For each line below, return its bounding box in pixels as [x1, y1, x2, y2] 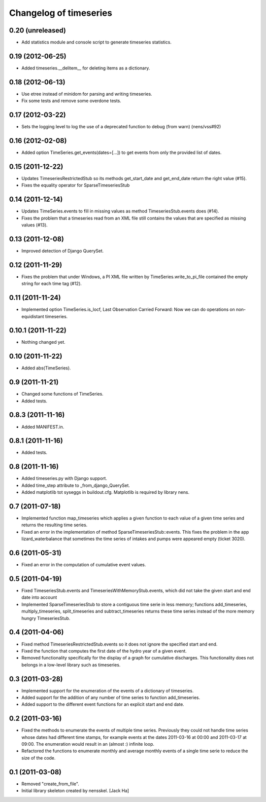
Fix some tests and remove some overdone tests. [21, 98, 122, 104]
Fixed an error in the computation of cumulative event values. [21, 562, 146, 568]
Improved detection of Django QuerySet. [21, 248, 104, 254]
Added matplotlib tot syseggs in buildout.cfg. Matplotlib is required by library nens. [21, 489, 190, 495]
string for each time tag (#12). [21, 281, 82, 287]
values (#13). [21, 222, 48, 228]
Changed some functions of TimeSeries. [21, 391, 103, 397]
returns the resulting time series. [21, 522, 88, 528]
